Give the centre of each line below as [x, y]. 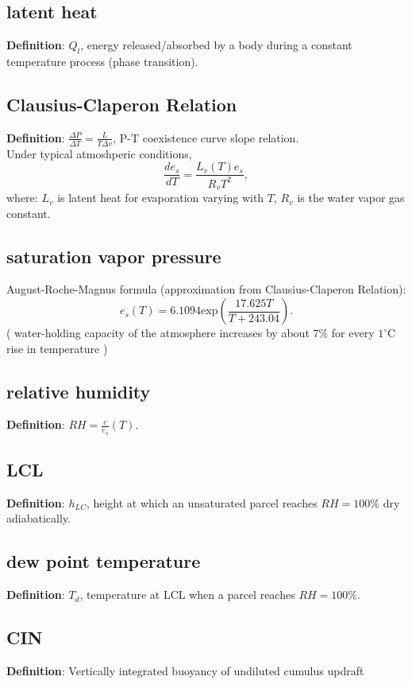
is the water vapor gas [351, 198]
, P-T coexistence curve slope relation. [206, 137]
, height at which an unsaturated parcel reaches [202, 502]
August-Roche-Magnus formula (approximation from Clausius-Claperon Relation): [206, 289]
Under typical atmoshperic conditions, [99, 153]
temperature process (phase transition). [102, 61]
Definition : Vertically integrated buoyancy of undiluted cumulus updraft [185, 671]
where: [22, 198]
